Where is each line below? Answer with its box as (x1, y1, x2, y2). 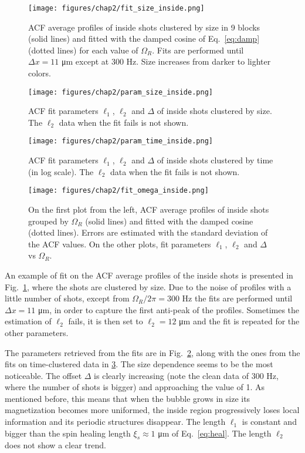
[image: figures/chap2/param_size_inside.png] (28, 88, 213, 96)
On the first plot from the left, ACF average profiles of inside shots (28, 203, 269, 215)
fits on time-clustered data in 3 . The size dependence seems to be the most (5, 358, 273, 370)
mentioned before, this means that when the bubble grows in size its (5, 392, 250, 404)
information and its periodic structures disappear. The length (5, 415, 226, 428)
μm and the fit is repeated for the (179, 315, 300, 327)
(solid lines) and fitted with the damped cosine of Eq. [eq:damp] (28, 32, 260, 45)
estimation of (5, 315, 52, 327)
